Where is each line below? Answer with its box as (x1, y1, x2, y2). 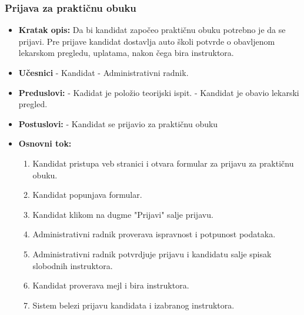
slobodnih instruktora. (32, 259, 113, 271)
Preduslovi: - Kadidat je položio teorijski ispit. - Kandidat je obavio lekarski (18, 86, 299, 98)
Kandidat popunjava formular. (32, 188, 142, 201)
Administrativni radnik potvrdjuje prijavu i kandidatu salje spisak (32, 247, 272, 260)
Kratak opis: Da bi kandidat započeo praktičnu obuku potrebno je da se (18, 24, 286, 36)
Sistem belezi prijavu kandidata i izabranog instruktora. (32, 299, 235, 311)
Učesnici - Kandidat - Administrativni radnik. (18, 67, 189, 78)
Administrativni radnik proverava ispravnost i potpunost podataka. (32, 228, 276, 240)
